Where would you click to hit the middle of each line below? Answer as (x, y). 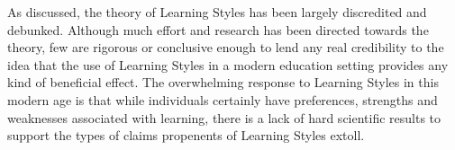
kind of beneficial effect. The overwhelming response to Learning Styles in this (223, 82)
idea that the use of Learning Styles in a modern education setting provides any (228, 64)
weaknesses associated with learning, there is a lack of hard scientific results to (224, 117)
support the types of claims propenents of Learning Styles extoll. (186, 135)
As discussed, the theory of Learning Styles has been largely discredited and (217, 12)
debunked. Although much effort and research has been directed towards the (218, 29)
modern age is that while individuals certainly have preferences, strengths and (223, 99)
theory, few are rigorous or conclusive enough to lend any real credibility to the (226, 47)
